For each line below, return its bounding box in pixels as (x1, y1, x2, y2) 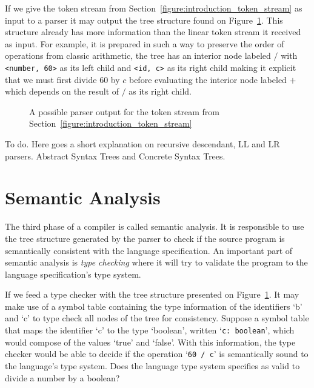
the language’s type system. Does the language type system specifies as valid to (5, 359, 300, 372)
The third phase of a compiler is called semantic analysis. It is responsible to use (5, 220, 304, 233)
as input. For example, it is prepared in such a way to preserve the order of (5, 37, 284, 50)
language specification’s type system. (5, 267, 141, 280)
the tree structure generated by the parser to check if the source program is (5, 232, 285, 244)
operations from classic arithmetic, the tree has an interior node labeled (5, 49, 271, 62)
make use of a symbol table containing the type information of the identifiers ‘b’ (5, 299, 302, 312)
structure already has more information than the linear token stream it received (5, 25, 301, 38)
